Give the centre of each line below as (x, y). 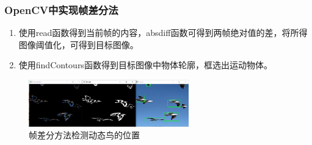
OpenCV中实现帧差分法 (61, 9)
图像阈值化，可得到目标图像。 (78, 44)
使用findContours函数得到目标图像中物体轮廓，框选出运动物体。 (145, 65)
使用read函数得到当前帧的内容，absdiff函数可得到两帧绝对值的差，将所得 (163, 33)
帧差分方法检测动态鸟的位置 (84, 135)
